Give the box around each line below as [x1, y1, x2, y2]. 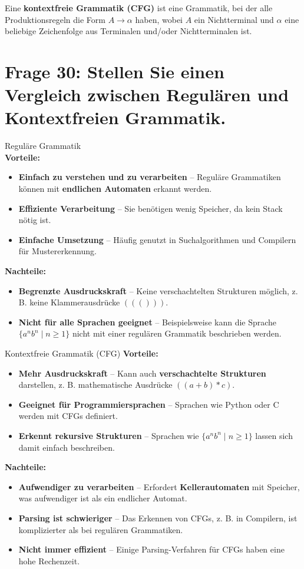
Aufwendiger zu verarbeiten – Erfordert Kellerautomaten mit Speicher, [18, 480, 300, 493]
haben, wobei [135, 13, 183, 25]
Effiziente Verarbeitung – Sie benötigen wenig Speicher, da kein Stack [18, 202, 283, 214]
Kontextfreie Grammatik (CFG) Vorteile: [5, 347, 158, 359]
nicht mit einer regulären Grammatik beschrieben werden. [72, 327, 282, 340]
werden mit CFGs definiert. [18, 410, 118, 422]
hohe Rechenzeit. [18, 554, 80, 567]
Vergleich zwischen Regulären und [5, 82, 289, 107]
